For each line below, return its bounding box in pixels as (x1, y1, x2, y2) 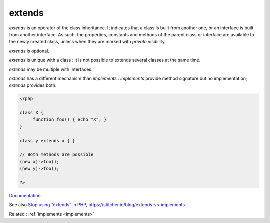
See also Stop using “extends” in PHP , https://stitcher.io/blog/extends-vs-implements (9, 202, 185, 208)
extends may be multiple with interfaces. (9, 66, 93, 72)
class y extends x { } (19, 138, 75, 143)
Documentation (9, 192, 41, 198)
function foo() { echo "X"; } (32, 117, 107, 122)
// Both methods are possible (19, 152, 94, 157)
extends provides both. (9, 82, 57, 88)
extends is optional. (9, 48, 49, 54)
